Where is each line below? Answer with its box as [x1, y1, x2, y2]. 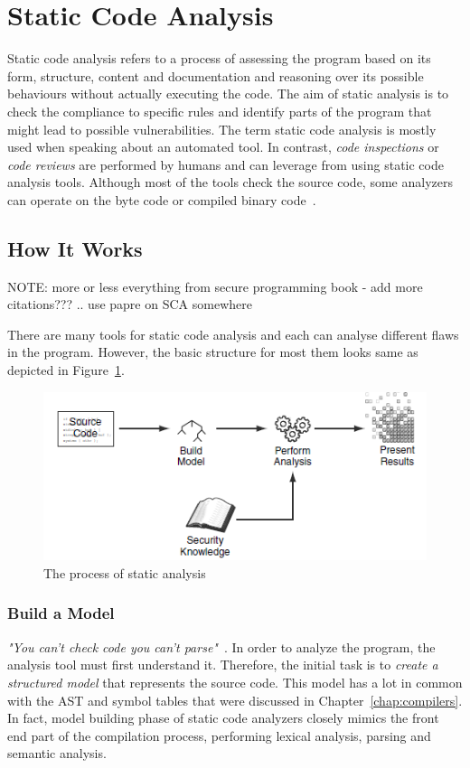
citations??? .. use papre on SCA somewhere [7, 295, 252, 314]
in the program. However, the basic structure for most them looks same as [7, 342, 418, 361]
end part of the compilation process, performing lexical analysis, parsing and [7, 726, 431, 745]
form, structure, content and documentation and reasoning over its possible [7, 66, 424, 85]
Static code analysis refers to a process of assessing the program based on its [7, 49, 431, 68]
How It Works [7, 234, 143, 262]
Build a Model [7, 602, 115, 624]
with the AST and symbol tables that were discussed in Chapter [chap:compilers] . [7, 690, 463, 709]
